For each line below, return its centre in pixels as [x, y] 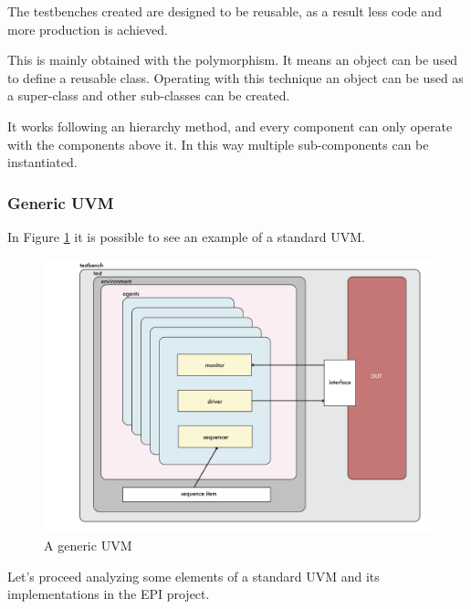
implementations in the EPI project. [109, 594]
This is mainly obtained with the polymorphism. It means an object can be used [233, 60]
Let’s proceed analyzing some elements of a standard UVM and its [194, 576]
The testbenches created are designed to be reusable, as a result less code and [225, 11]
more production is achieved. [88, 29]
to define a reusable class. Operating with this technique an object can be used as [235, 77]
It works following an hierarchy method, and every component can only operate [230, 126]
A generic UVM [88, 545]
